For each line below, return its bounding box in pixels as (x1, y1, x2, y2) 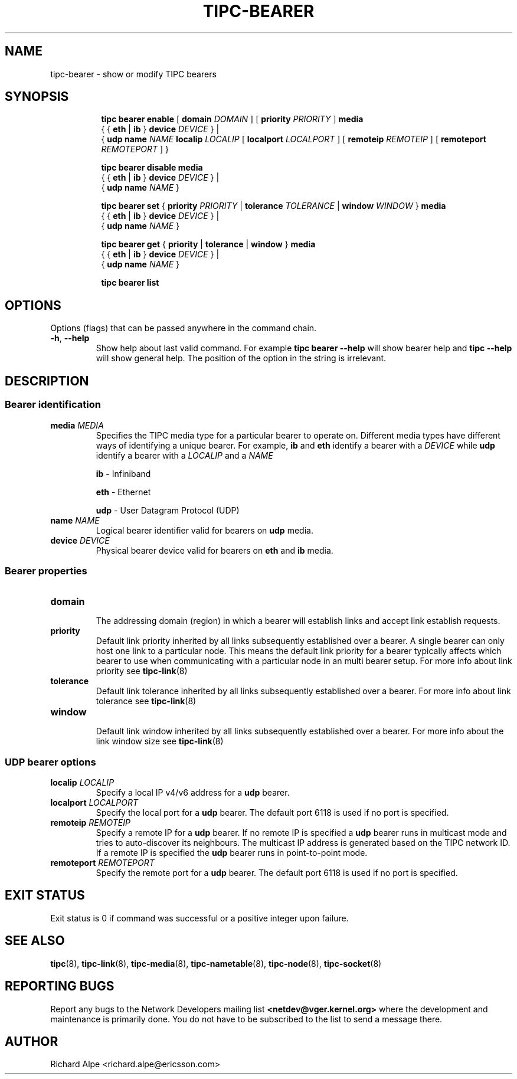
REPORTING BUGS (5, 979, 114, 994)
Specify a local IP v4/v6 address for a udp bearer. (96, 787, 290, 797)
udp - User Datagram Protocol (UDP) (96, 505, 240, 515)
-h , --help (50, 333, 90, 344)
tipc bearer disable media (101, 162, 203, 173)
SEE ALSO (5, 933, 65, 949)
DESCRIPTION (5, 373, 89, 388)
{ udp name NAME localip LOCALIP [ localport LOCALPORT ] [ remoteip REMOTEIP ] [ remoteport (101, 134, 486, 145)
